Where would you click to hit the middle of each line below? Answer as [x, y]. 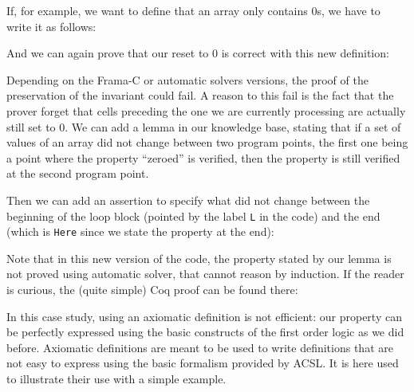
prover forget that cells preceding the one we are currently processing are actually [206, 110]
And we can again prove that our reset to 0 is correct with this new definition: [198, 53]
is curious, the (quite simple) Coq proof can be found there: [152, 290]
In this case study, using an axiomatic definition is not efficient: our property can [204, 316]
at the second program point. [78, 173]
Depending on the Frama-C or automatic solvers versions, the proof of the [187, 79]
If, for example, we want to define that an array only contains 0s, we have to [193, 10]
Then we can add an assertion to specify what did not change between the [188, 200]
